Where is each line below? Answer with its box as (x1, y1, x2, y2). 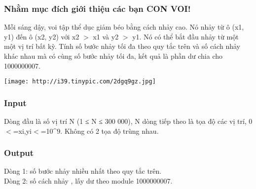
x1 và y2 (93, 31, 119, 41)
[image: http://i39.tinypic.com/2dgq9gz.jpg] (4, 78, 156, 85)
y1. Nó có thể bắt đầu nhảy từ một (132, 31, 239, 41)
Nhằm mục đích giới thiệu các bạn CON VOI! (4, 2, 191, 14)
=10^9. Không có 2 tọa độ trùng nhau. (40, 125, 159, 136)
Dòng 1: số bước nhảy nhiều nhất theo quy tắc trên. (4, 166, 162, 176)
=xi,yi (13, 125, 32, 136)
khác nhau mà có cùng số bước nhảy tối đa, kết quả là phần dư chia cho (4, 51, 223, 61)
